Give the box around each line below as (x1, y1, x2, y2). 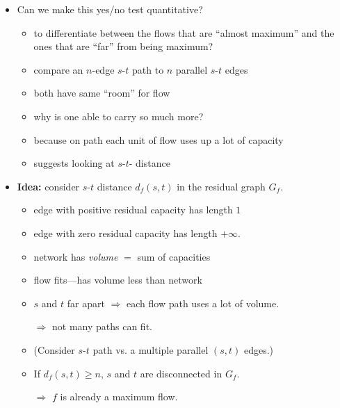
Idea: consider (17, 179, 80, 193)
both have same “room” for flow (33, 85, 170, 100)
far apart (67, 295, 105, 310)
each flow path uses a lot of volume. (127, 295, 280, 310)
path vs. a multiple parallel (92, 342, 209, 357)
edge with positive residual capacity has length (33, 202, 233, 217)
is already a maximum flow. (60, 389, 178, 404)
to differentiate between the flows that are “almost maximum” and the (33, 25, 334, 40)
